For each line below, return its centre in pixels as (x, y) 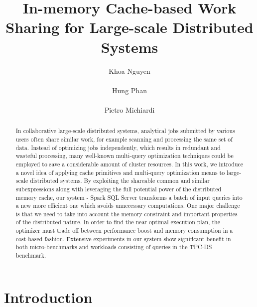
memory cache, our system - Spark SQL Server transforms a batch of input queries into (129, 197)
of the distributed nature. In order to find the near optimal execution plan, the (118, 222)
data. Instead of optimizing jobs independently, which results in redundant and (118, 147)
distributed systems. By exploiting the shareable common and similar (120, 181)
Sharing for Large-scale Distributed (129, 27)
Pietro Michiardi (129, 109)
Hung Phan (129, 90)
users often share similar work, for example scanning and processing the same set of (124, 139)
